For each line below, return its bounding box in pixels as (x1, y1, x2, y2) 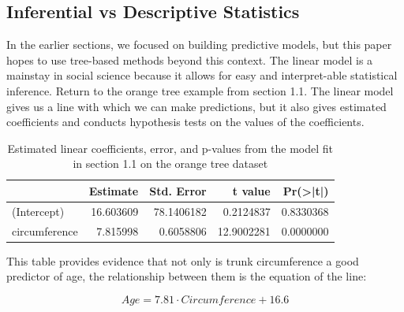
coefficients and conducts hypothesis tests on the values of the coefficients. (6, 113, 365, 130)
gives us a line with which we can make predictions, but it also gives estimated (6, 98, 387, 114)
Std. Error (149, 182, 207, 199)
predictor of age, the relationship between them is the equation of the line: (6, 268, 367, 284)
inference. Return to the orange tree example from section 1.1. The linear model (6, 82, 394, 98)
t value (232, 182, 271, 199)
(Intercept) (12, 202, 65, 219)
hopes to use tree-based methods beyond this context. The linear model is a (6, 51, 373, 68)
